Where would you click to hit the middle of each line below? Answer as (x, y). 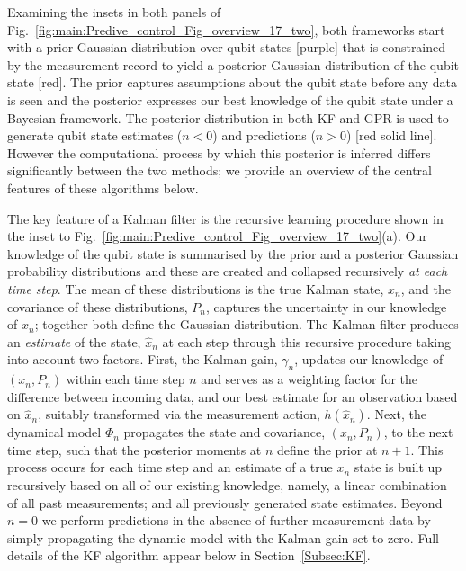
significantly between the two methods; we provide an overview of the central (220, 170)
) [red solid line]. (391, 135)
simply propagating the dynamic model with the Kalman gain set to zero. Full (223, 537)
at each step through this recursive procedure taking (307, 341)
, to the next (418, 432)
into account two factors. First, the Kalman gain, (143, 359)
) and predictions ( (264, 135)
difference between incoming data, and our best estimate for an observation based (233, 396)
